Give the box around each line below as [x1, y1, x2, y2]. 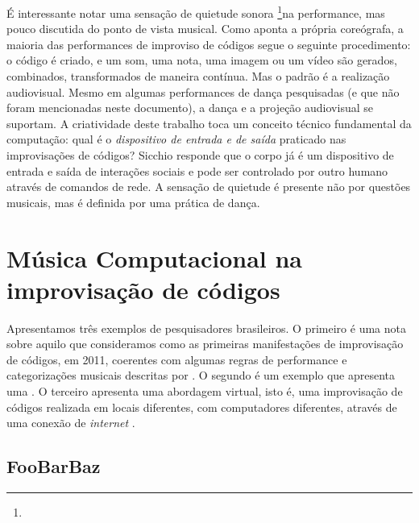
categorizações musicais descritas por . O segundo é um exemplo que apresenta [6, 367, 396, 384]
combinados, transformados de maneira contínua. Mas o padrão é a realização [6, 68, 390, 85]
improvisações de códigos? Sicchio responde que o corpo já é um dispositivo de [6, 147, 394, 163]
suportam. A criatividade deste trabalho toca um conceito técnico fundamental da [6, 114, 412, 131]
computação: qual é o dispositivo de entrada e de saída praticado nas [6, 131, 346, 147]
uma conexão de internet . [6, 414, 135, 431]
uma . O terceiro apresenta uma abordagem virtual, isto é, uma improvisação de [6, 383, 403, 400]
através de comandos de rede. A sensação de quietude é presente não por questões [6, 178, 411, 195]
